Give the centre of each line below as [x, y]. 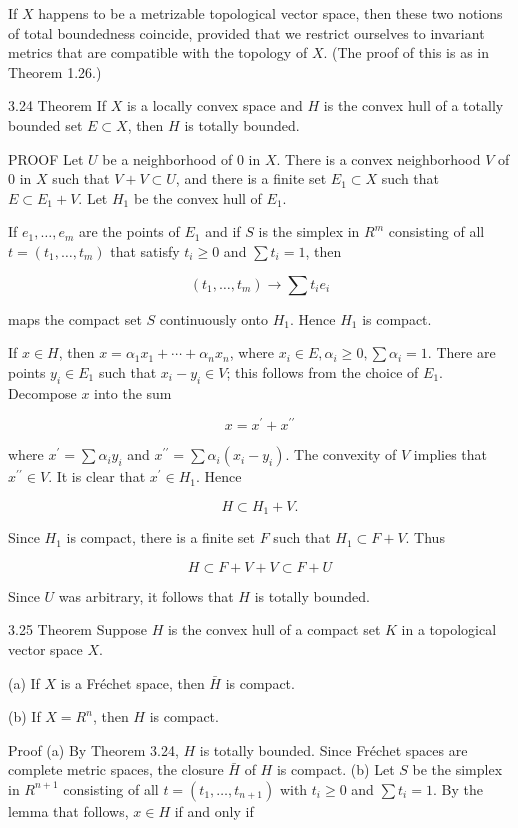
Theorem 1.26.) [55, 71]
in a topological [449, 629]
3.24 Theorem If [57, 105]
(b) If [24, 716]
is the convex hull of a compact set [274, 629]
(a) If [24, 682]
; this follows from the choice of [322, 371]
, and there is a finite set [251, 178]
